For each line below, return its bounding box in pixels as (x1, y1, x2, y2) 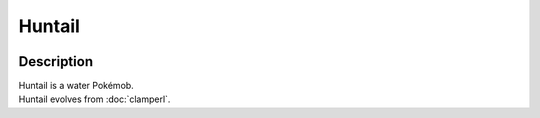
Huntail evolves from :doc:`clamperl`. (18, 93, 171, 105)
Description (18, 53, 94, 70)
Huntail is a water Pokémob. (18, 80, 134, 92)
